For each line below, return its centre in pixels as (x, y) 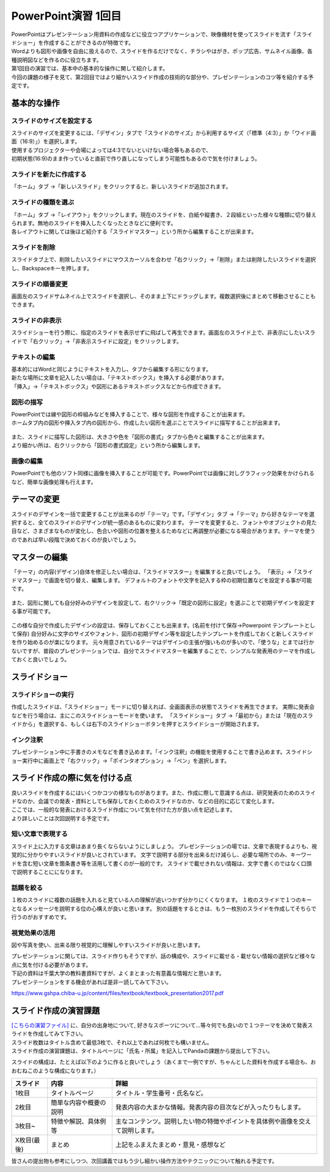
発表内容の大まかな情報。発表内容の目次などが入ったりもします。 (210, 1107)
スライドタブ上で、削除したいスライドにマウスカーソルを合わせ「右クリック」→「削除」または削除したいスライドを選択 (163, 259)
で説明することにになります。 (49, 872)
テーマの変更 (35, 499)
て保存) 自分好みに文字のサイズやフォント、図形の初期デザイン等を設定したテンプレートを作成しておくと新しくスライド (163, 634)
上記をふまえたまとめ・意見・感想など (170, 1145)
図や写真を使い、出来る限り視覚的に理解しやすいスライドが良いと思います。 (108, 945)
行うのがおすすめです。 (41, 917)
